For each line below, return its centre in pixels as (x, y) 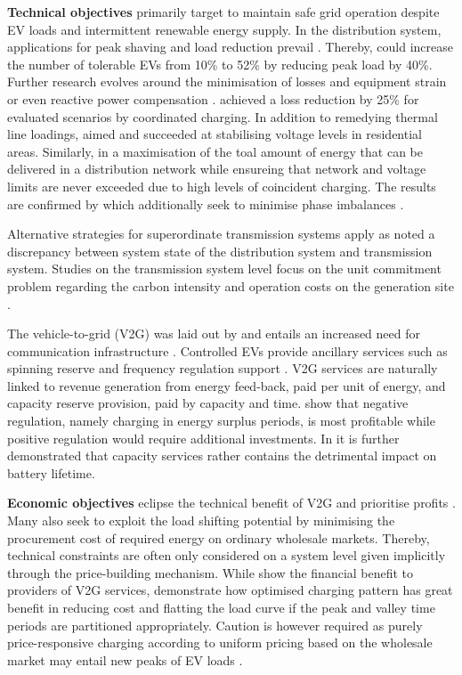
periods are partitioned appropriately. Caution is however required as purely (215, 625)
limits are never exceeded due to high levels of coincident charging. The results (222, 186)
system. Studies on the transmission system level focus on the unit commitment (224, 268)
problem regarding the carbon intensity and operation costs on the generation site (231, 285)
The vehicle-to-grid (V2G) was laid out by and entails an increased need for (214, 333)
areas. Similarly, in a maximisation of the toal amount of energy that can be (215, 151)
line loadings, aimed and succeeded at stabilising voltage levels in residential (215, 134)
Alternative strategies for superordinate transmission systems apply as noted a (221, 234)
